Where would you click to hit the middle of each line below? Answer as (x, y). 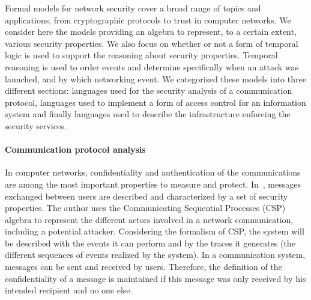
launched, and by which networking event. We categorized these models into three (155, 78)
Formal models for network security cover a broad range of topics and (133, 8)
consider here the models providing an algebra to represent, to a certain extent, (151, 32)
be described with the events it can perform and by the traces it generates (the (150, 243)
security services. (36, 125)
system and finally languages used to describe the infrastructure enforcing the (148, 114)
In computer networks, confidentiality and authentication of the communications (153, 172)
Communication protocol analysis (75, 149)
